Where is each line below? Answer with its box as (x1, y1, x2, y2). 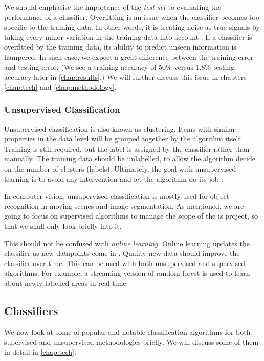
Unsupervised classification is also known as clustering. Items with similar (4, 123, 235, 134)
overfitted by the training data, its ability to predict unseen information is (4, 41, 236, 52)
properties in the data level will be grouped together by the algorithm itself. (4, 133, 243, 144)
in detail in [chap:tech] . (4, 346, 76, 357)
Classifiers (4, 302, 58, 318)
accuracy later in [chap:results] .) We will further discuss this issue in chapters (4, 71, 247, 82)
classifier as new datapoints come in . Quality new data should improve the (4, 248, 240, 258)
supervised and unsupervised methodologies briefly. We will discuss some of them (4, 336, 259, 347)
